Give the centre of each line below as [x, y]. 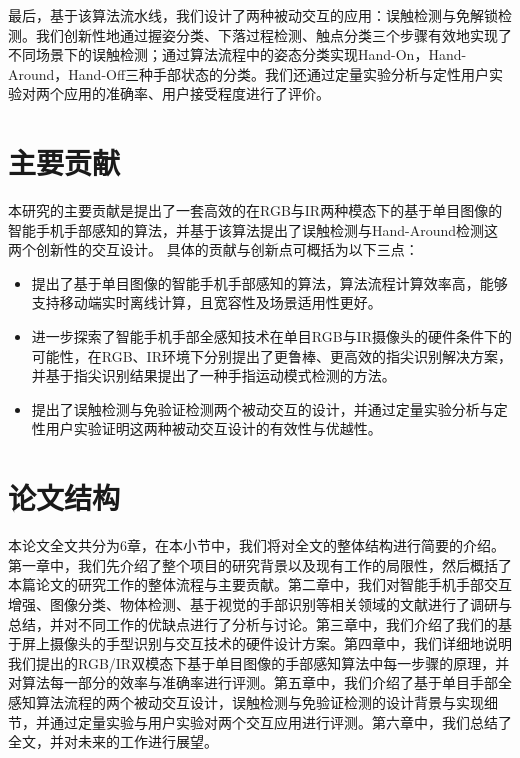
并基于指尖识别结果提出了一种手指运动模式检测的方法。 [213, 375]
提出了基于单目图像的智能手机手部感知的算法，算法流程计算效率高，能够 [269, 282]
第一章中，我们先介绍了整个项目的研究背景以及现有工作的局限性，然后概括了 [260, 564]
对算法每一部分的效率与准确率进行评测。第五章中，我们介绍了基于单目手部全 [260, 682]
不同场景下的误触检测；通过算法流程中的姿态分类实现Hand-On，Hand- [237, 54]
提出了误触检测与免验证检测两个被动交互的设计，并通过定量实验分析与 [262, 408]
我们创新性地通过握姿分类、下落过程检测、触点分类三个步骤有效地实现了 [273, 34]
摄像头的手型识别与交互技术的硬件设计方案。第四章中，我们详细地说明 [280, 643]
